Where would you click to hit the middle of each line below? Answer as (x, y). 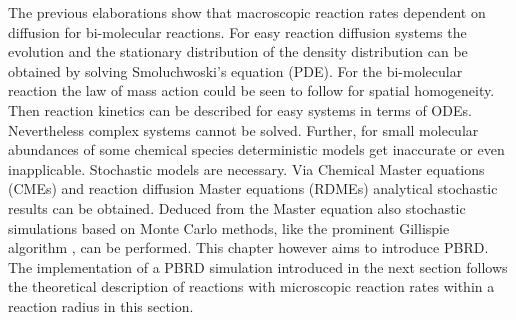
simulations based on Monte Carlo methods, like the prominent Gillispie (229, 227)
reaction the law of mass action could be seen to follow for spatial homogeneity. (251, 90)
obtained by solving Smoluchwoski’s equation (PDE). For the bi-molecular (235, 70)
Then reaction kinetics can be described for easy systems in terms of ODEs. (240, 109)
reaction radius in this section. (101, 305)
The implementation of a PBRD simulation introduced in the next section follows (258, 266)
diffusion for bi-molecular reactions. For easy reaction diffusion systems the (237, 31)
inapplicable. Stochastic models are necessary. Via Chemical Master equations (246, 168)
